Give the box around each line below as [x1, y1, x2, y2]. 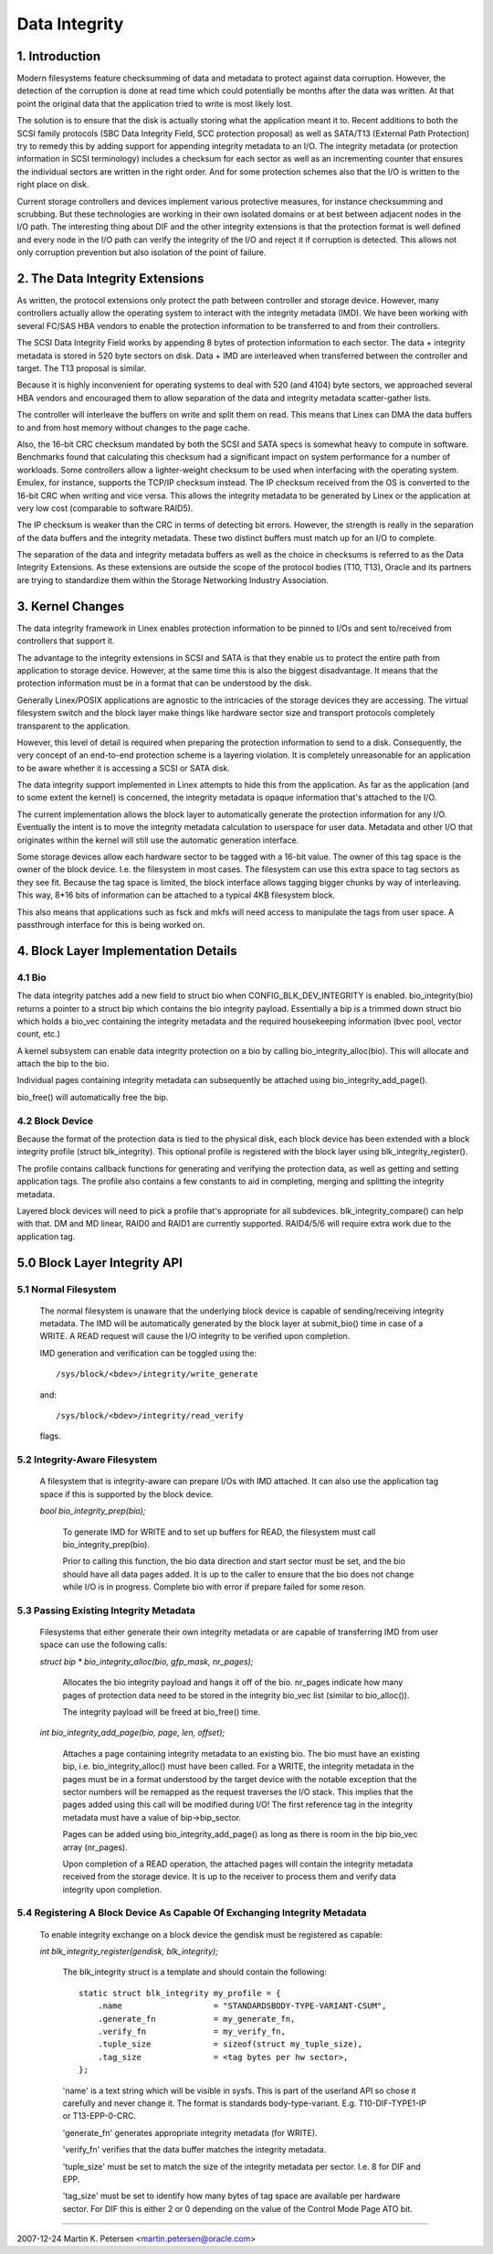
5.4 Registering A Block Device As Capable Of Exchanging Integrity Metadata [16, 1907, 367, 1919]
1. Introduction [16, 48, 100, 64]
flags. [39, 1430, 61, 1441]
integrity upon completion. [62, 1884, 163, 1895]
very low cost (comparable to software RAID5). [16, 503, 194, 514]
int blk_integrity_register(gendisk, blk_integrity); [39, 1946, 219, 1957]
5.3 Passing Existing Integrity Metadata [16, 1604, 196, 1617]
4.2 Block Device [16, 1114, 94, 1127]
